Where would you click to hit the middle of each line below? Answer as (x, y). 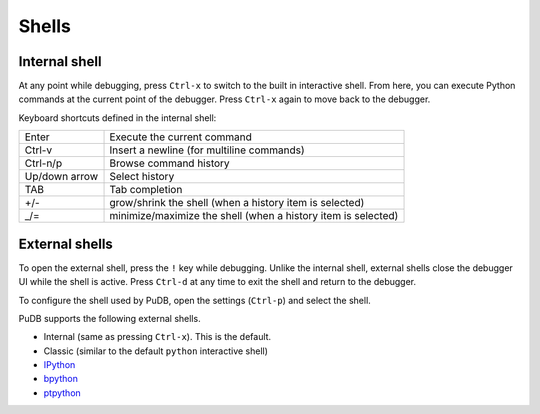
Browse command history (169, 163)
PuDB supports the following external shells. (109, 318)
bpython (61, 379)
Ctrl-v (38, 150)
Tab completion (146, 190)
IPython (59, 365)
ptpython (62, 392)
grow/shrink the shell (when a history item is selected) (237, 203)
